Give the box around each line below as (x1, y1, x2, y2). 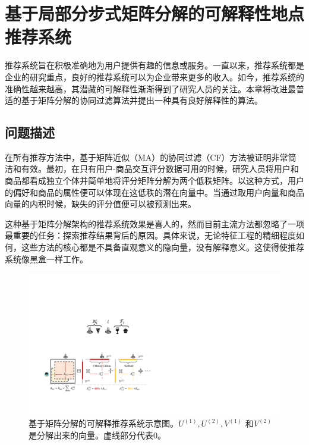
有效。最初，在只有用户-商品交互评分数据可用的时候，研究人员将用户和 (21, 162, 299, 175)
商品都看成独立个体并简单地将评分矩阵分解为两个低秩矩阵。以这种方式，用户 (5, 174, 304, 187)
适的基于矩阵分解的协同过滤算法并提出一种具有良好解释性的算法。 (5, 94, 263, 106)
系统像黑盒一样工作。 (5, 252, 88, 265)
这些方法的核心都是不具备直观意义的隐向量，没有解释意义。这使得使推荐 (21, 241, 304, 253)
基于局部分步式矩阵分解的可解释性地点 (5, 1, 305, 26)
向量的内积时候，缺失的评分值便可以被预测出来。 (5, 198, 196, 210)
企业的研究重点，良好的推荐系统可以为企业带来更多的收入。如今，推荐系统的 (5, 70, 304, 83)
